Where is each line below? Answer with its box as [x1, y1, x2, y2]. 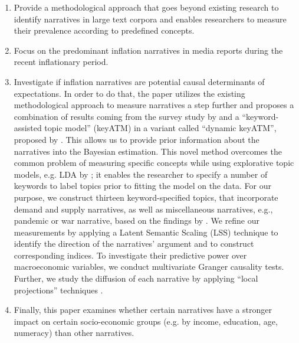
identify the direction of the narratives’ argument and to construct [14, 237, 254, 250]
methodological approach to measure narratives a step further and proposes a [14, 99, 294, 111]
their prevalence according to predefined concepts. [14, 24, 195, 37]
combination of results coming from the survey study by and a [14, 110, 239, 122]
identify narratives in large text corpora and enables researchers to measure [14, 12, 287, 25]
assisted [14, 122, 42, 134]
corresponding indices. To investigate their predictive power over [14, 249, 247, 261]
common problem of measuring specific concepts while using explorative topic [14, 156, 294, 169]
